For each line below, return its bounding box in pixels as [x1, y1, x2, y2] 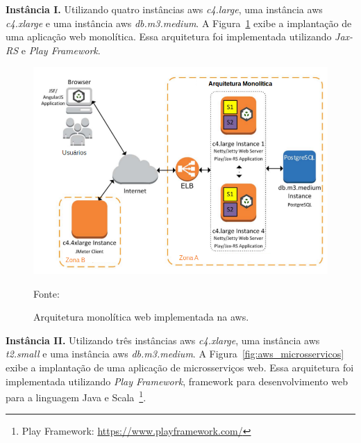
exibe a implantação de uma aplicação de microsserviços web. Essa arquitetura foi [6, 360, 354, 374]
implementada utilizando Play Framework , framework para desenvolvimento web [6, 373, 348, 388]
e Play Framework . [21, 42, 101, 57]
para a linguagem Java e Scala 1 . [6, 388, 146, 404]
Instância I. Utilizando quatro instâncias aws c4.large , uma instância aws [6, 2, 323, 16]
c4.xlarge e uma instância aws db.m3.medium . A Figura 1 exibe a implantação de [6, 15, 352, 30]
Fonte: [33, 286, 60, 300]
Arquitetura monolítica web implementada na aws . [33, 309, 249, 324]
